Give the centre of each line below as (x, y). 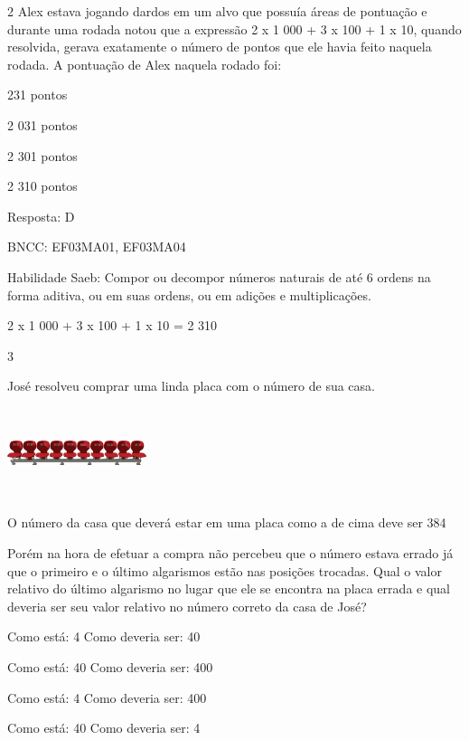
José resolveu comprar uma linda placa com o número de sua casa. (191, 386)
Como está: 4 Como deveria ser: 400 (107, 697)
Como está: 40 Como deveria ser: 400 (110, 667)
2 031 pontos (42, 124)
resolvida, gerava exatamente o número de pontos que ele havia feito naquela (220, 47)
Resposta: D (41, 216)
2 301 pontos (42, 155)
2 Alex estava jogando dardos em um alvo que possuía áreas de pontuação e (217, 11)
